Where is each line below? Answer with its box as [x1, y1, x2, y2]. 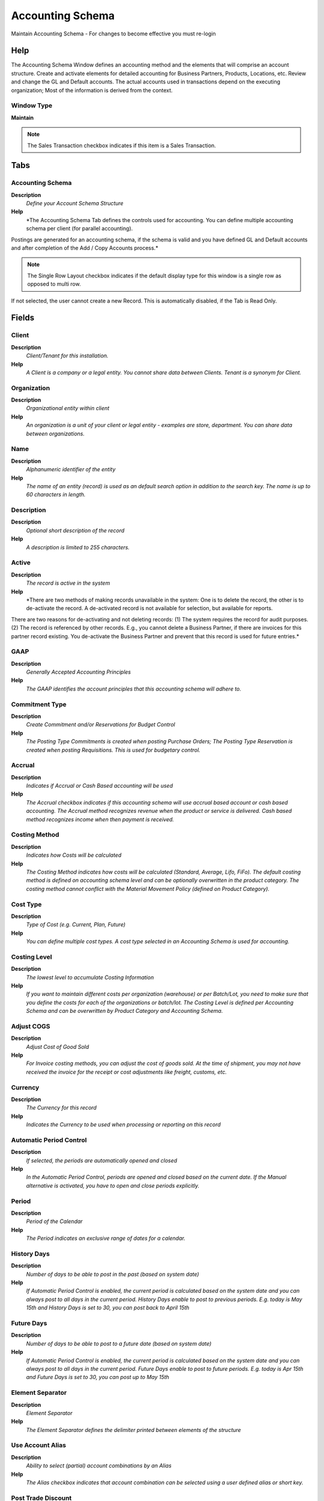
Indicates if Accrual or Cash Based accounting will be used [26, 782, 173, 790]
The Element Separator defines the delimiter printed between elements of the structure [26, 1426, 241, 1433]
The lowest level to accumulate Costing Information [26, 973, 154, 981]
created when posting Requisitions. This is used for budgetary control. [26, 746, 200, 754]
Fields [11, 313, 35, 323]
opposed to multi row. [27, 280, 81, 288]
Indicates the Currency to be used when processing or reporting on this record [26, 1121, 221, 1128]
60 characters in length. [26, 491, 86, 498]
